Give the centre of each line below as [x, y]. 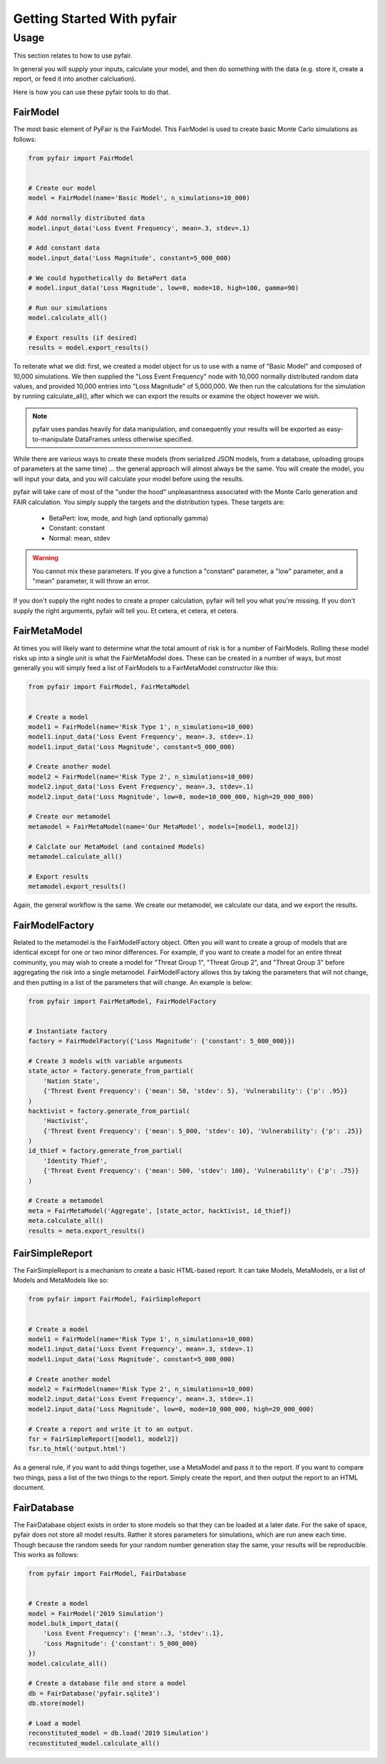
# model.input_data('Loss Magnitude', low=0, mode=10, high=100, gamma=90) [164, 288]
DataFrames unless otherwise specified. [134, 439]
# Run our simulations [68, 308]
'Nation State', [71, 1081]
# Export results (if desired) [83, 338]
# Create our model [62, 188]
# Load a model [55, 1723]
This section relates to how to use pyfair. [73, 56]
